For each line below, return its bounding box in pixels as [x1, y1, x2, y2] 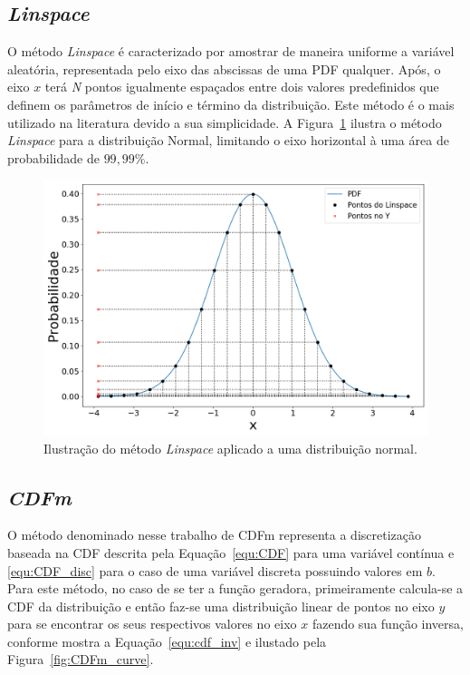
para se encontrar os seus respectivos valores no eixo [7, 614, 297, 633]
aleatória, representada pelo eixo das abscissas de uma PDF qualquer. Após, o [7, 59, 441, 78]
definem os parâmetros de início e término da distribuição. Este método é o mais [7, 94, 455, 113]
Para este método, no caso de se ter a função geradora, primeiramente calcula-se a [7, 579, 464, 598]
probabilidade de [7, 148, 100, 167]
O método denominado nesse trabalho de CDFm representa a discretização [7, 525, 422, 544]
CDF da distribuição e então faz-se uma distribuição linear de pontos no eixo [7, 596, 435, 615]
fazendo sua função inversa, [312, 614, 464, 633]
